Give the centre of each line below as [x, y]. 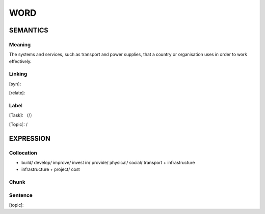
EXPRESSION [30, 138]
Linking [18, 74]
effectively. [20, 61]
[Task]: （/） [22, 115]
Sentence [21, 195]
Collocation [23, 153]
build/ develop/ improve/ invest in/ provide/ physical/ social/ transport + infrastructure [108, 162]
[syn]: [15, 84]
